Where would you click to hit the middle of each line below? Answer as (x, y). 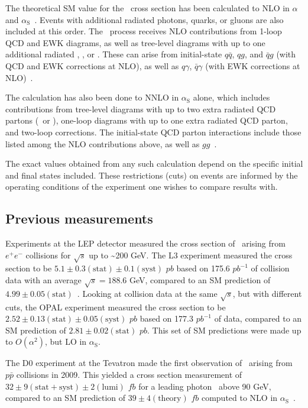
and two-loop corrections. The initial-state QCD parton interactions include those (153, 132)
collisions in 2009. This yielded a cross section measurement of (129, 374)
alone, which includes (231, 97)
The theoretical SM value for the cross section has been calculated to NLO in (147, 8)
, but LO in (66, 341)
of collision (270, 268)
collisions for (48, 255)
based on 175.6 (203, 268)
